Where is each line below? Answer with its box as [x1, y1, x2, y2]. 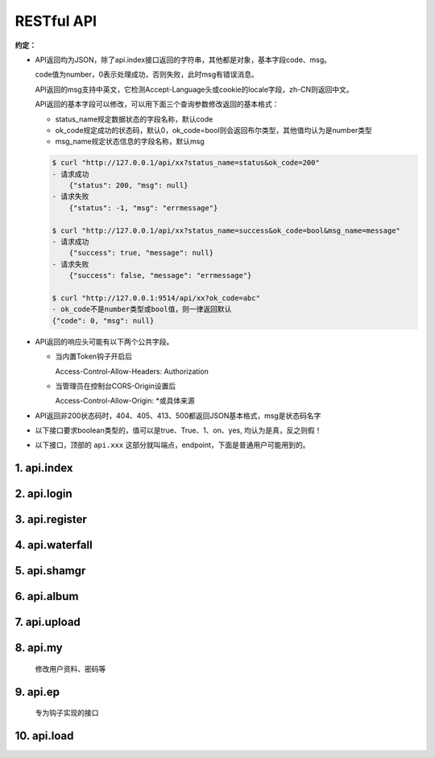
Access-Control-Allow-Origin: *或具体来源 [55, 396, 195, 406]
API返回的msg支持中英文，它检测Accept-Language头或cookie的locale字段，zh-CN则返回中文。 [35, 85, 354, 94]
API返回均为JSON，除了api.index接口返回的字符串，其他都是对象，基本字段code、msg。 [35, 55, 332, 64]
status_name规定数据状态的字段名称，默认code [55, 114, 213, 124]
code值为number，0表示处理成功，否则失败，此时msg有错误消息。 [35, 69, 259, 80]
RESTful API [14, 12, 97, 30]
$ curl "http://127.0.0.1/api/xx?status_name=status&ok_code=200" [52, 158, 320, 168]
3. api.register [14, 512, 88, 527]
